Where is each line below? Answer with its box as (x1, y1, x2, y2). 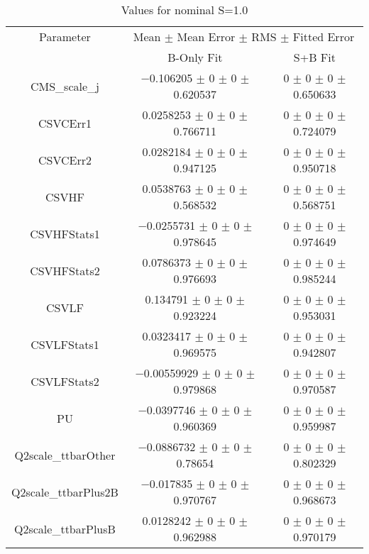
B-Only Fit (167, 49, 223, 65)
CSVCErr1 (38, 114, 92, 131)
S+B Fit (293, 49, 336, 65)
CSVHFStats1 (30, 225, 100, 242)
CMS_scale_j (30, 77, 99, 94)
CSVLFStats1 (31, 336, 99, 353)
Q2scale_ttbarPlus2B (11, 483, 119, 500)
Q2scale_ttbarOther (14, 446, 116, 463)
